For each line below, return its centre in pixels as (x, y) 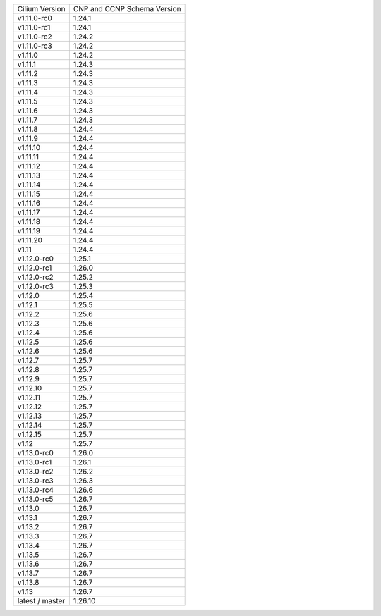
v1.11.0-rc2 (35, 37)
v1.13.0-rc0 (36, 453)
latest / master (41, 601)
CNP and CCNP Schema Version (127, 9)
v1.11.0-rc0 (35, 18)
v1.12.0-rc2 (36, 277)
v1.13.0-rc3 (35, 481)
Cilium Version (41, 9)
